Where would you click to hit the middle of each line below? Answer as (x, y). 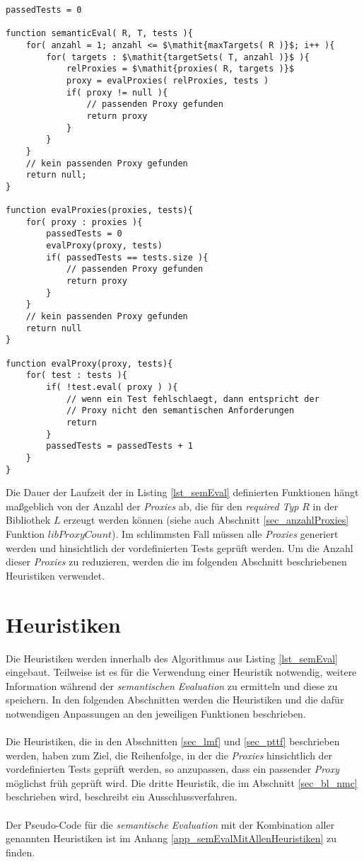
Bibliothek (28, 520)
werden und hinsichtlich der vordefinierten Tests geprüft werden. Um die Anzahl (180, 547)
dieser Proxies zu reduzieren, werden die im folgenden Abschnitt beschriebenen (176, 562)
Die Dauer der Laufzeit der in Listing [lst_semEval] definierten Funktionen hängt (182, 492)
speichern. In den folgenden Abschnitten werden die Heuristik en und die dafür (175, 700)
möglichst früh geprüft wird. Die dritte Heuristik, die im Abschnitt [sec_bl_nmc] (182, 782)
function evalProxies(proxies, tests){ (99, 211)
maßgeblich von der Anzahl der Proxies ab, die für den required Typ (152, 506)
